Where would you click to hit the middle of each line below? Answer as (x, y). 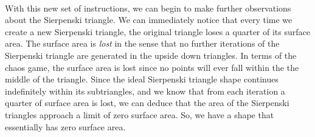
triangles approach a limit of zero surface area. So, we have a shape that (140, 114)
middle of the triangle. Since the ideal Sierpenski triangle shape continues (142, 79)
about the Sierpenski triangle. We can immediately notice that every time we (149, 20)
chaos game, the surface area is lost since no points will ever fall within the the (152, 67)
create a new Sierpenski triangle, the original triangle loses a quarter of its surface (157, 31)
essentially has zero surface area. (65, 126)
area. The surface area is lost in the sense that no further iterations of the (142, 43)
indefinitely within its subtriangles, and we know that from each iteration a (145, 91)
